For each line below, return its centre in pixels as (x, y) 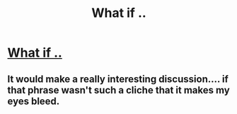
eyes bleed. (34, 101)
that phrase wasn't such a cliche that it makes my (118, 90)
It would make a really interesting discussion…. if (118, 79)
